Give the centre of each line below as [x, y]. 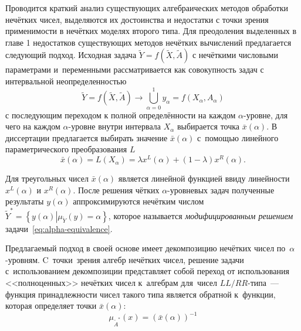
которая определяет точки [51, 306]
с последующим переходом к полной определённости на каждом [121, 115]
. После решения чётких [116, 190]
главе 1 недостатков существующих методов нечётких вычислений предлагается [148, 42]
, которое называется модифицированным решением [201, 215]
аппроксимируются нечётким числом [138, 201]
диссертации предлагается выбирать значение [87, 137]
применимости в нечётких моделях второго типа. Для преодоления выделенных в [151, 31]
